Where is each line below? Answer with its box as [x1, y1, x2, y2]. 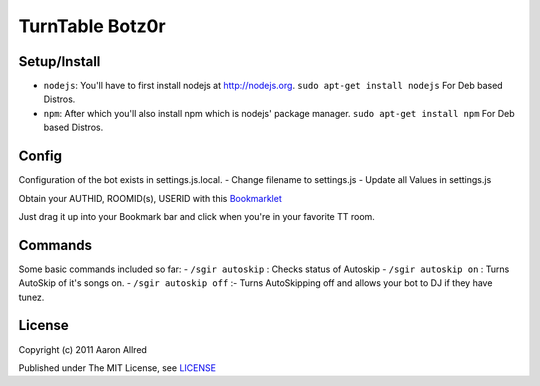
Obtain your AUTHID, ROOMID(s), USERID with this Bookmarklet [18, 192, 282, 204]
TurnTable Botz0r [18, 15, 166, 37]
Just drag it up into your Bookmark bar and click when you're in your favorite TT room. [18, 210, 375, 222]
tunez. [18, 291, 45, 303]
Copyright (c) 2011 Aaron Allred [18, 343, 147, 355]
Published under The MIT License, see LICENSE [18, 361, 217, 374]
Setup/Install [18, 53, 101, 70]
